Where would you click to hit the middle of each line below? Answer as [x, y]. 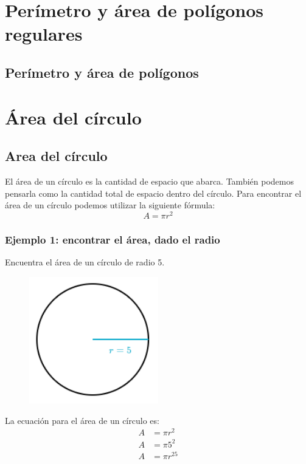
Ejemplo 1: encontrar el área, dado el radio [113, 239]
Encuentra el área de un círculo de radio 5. [85, 262]
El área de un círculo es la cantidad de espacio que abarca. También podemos [149, 181]
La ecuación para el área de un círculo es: [82, 420]
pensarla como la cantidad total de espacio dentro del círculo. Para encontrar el [153, 193]
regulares [44, 34]
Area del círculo [56, 156]
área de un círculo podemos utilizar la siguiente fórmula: [110, 205]
